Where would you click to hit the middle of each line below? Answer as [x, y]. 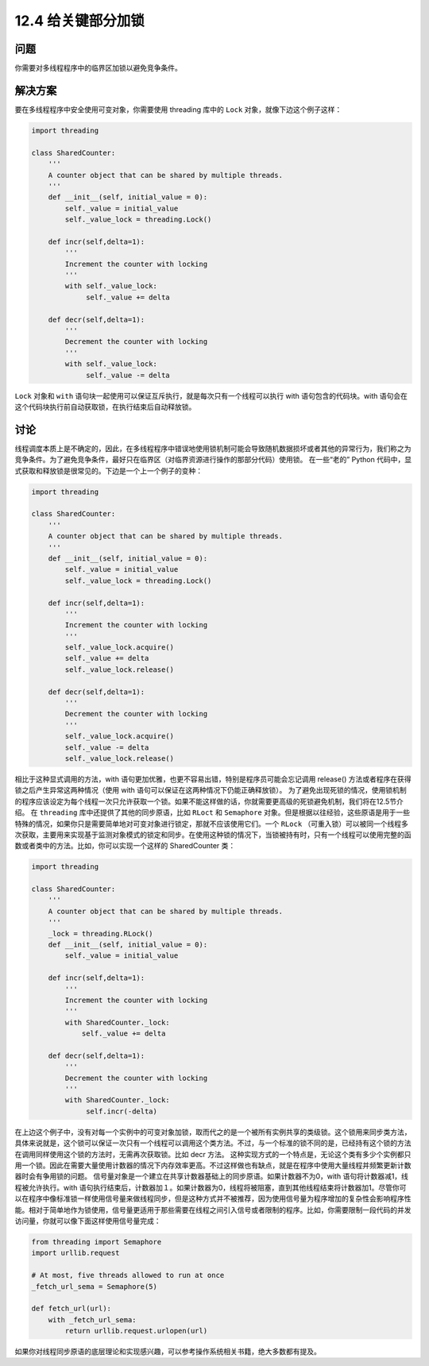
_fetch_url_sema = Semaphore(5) [95, 1286]
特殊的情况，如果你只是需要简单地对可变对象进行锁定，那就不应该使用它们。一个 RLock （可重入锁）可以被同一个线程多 [212, 824]
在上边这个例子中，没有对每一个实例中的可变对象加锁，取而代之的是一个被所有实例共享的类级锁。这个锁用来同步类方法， [213, 1132]
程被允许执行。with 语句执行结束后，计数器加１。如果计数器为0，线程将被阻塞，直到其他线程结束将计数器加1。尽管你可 [211, 1187]
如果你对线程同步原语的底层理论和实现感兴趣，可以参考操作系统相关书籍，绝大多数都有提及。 [168, 1352]
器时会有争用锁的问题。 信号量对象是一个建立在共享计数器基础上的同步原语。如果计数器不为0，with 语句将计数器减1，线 [212, 1176]
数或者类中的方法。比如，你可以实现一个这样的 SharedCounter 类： [125, 846]
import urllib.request [75, 1253]
